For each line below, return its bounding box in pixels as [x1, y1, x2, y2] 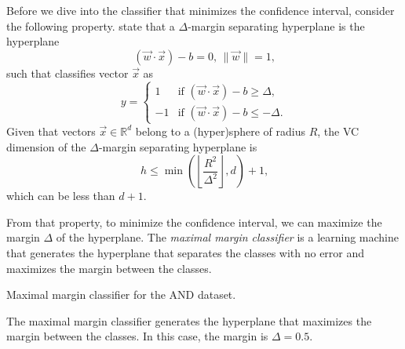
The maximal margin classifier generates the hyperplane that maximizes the [6, 312, 372, 329]
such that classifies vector [6, 64, 129, 81]
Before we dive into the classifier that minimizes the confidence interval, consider [6, 2, 395, 18]
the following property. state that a [6, 17, 175, 34]
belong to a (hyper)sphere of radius [135, 122, 305, 139]
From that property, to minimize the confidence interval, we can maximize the [6, 213, 382, 230]
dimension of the [6, 138, 86, 155]
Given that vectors [6, 122, 96, 139]
